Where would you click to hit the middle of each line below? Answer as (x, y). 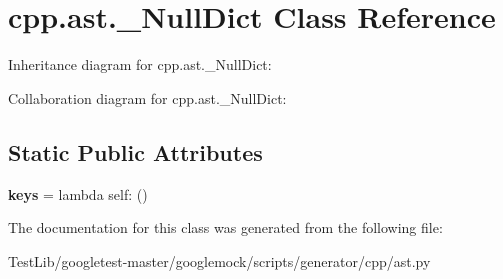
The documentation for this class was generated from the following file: (225, 227)
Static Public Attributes (135, 151)
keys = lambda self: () (78, 193)
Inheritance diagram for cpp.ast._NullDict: (140, 64)
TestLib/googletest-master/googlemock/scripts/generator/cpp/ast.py (219, 260)
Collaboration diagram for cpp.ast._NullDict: (147, 97)
